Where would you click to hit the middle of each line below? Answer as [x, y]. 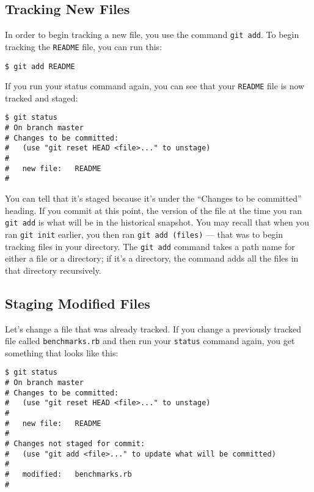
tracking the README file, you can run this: [84, 46]
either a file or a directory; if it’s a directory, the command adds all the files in [152, 258]
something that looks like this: [62, 352]
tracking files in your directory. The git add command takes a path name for [150, 246]
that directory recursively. [53, 270]
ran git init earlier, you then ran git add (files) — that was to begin [144, 234]
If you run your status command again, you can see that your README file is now [155, 86]
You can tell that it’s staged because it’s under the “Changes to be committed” [153, 198]
